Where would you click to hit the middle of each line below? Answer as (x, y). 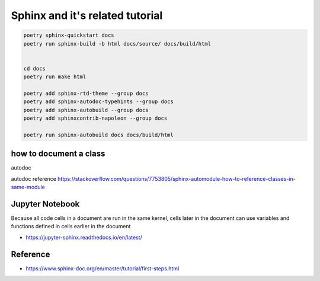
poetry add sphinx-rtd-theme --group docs (86, 93)
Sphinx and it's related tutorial (87, 15)
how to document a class (58, 154)
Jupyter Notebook (45, 204)
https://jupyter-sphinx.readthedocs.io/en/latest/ (84, 237)
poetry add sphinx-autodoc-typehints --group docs (99, 102)
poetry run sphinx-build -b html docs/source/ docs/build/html (117, 44)
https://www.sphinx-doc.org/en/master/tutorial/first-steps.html (103, 268)
